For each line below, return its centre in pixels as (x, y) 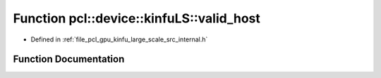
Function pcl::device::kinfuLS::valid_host (137, 18)
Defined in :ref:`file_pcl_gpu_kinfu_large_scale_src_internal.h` (119, 39)
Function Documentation (69, 59)
